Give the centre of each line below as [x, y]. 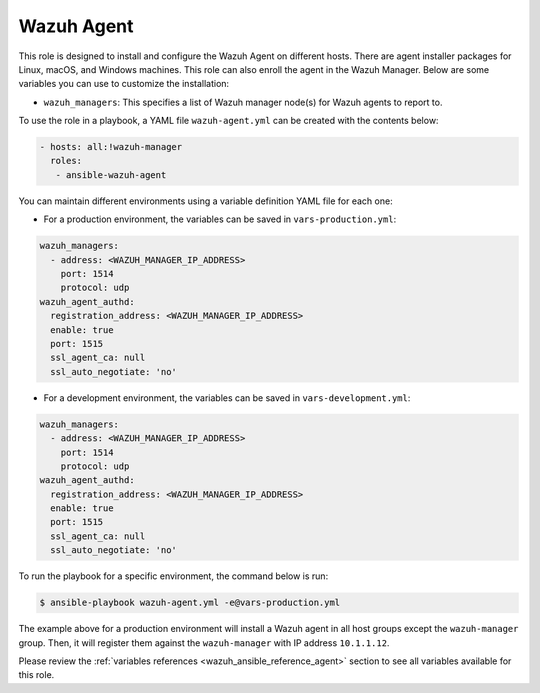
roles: [66, 161]
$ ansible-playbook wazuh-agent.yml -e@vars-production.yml [190, 603]
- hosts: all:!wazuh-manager [111, 147]
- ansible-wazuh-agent [111, 174]
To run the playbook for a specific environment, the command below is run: [173, 576]
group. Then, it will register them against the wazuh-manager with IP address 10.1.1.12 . [204, 642]
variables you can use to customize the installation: [124, 84]
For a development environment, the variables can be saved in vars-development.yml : [227, 397]
